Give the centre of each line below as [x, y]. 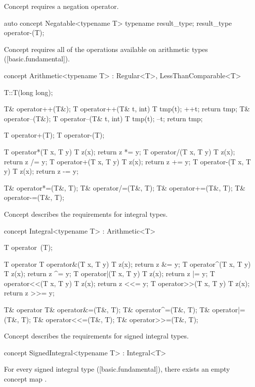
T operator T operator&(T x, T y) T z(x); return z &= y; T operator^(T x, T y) [127, 264]
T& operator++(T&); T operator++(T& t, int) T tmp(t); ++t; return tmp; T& [127, 109]
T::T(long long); [28, 92]
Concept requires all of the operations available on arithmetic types [106, 49]
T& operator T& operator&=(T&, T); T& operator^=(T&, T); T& [107, 310]
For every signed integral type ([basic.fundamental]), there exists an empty [117, 369]
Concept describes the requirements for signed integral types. [96, 336]
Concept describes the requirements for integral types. [86, 214]
